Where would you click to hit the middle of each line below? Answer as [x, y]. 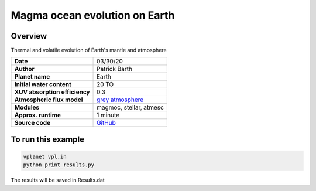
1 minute [108, 115]
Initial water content [43, 84]
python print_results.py [59, 165]
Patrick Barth [115, 69]
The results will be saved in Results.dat [58, 180]
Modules [27, 107]
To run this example [48, 139]
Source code [32, 123]
